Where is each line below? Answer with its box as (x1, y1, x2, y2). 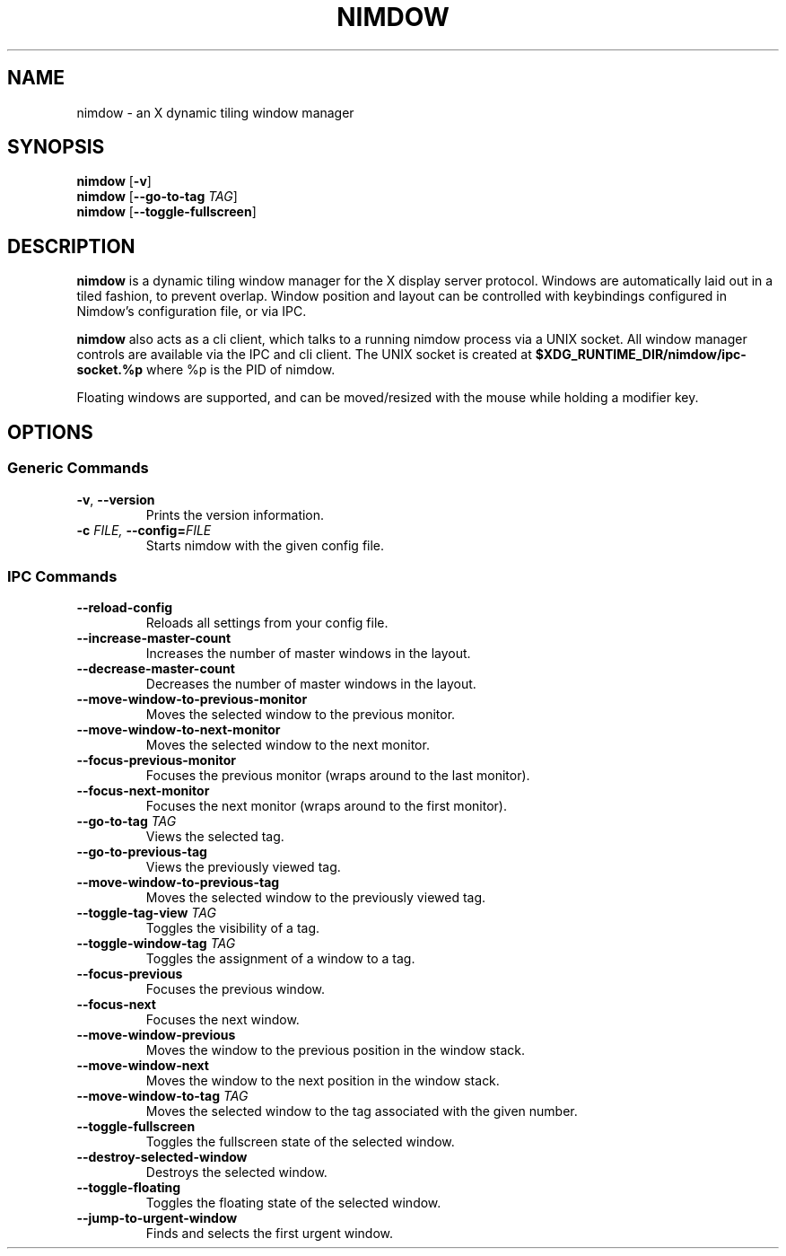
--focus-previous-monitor (76, 752, 236, 769)
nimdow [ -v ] (76, 173, 152, 189)
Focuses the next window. (145, 1012, 300, 1028)
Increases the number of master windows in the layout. (145, 646, 471, 662)
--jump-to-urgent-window (76, 1210, 238, 1226)
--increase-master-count (76, 630, 231, 646)
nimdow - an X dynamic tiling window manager (76, 104, 354, 120)
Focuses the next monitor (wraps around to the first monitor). (145, 798, 507, 814)
